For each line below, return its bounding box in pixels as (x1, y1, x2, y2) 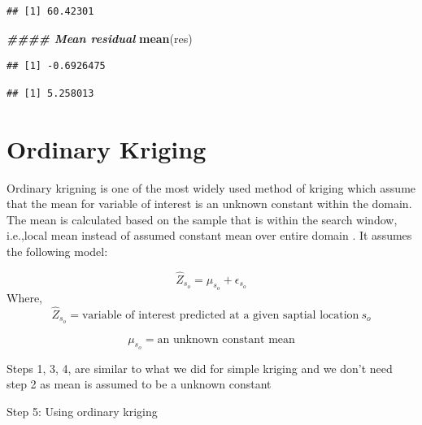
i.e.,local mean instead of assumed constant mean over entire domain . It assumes (7, 227, 412, 244)
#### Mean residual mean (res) (7, 29, 193, 46)
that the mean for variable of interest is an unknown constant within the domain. (7, 195, 412, 212)
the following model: (7, 242, 108, 259)
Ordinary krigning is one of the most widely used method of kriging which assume (7, 179, 416, 196)
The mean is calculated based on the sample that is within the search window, (7, 210, 398, 228)
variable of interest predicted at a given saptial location (81, 309, 359, 321)
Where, (7, 288, 42, 306)
